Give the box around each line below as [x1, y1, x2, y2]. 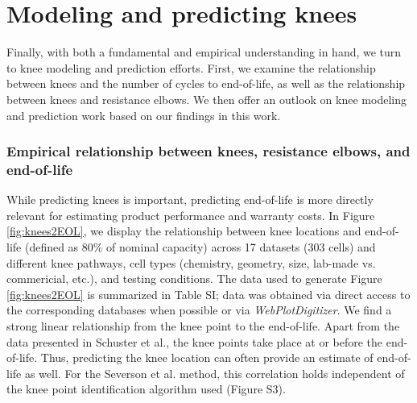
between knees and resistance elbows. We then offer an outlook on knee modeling [6, 90, 407, 107]
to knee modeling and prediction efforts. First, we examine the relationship [6, 59, 376, 76]
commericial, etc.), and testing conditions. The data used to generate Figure [6, 270, 382, 287]
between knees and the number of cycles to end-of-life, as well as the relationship [6, 75, 406, 92]
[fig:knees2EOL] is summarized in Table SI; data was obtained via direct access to [6, 285, 411, 302]
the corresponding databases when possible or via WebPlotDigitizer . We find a [6, 301, 392, 318]
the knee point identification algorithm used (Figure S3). [6, 380, 286, 397]
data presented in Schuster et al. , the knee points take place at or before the [6, 333, 383, 350]
